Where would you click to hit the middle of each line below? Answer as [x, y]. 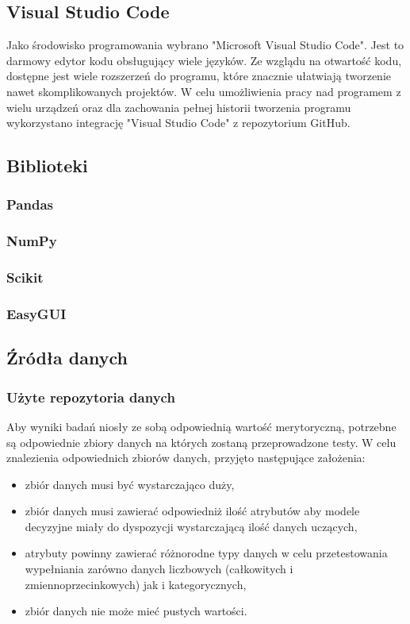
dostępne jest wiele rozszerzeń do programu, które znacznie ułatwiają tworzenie [199, 76]
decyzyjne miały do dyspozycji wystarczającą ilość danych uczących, [191, 526]
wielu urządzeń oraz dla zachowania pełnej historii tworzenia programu [179, 107]
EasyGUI [36, 314]
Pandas [30, 204]
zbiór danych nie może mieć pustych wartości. [136, 611]
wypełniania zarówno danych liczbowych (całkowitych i [159, 569]
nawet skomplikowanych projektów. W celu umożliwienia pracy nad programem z [204, 91]
